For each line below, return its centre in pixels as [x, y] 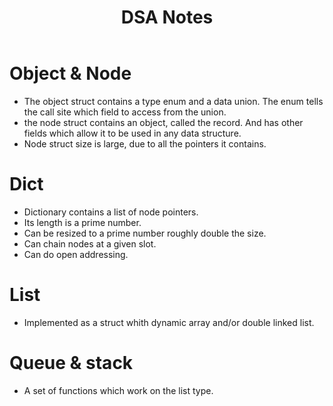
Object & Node [70, 73]
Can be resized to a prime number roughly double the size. [145, 233]
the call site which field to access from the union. [125, 112]
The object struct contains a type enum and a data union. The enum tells [173, 101]
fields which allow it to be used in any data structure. [132, 133]
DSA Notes [167, 17]
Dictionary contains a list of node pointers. [111, 212]
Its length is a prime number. [82, 222]
